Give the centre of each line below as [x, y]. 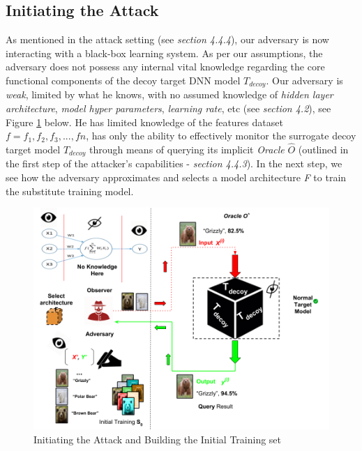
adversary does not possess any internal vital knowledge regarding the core [165, 67]
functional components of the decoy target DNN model [123, 80]
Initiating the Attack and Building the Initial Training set [158, 439]
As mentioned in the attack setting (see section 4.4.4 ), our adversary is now [167, 39]
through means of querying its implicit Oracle [187, 150]
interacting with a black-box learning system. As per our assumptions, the [164, 53]
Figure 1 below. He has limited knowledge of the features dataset [144, 122]
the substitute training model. [70, 191]
